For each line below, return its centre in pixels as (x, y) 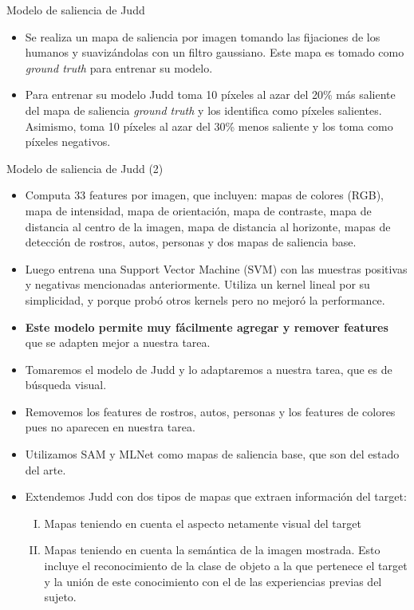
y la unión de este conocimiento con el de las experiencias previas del (213, 581)
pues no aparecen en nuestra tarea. (110, 427)
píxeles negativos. (68, 142)
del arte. (45, 469)
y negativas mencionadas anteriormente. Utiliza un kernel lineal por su (197, 284)
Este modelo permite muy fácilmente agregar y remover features (207, 327)
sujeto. (60, 597)
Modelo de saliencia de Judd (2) (85, 168)
